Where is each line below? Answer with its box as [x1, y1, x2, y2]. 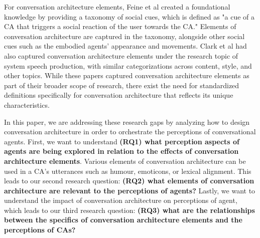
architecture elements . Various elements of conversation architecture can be [4, 155, 246, 166]
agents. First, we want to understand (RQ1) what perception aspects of [4, 136, 240, 146]
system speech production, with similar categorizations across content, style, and [4, 60, 252, 71]
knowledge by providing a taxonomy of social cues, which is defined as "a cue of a [4, 11, 255, 22]
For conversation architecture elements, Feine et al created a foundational [4, 2, 230, 12]
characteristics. [4, 99, 50, 110]
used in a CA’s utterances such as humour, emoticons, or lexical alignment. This [4, 165, 251, 176]
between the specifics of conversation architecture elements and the [4, 214, 242, 225]
